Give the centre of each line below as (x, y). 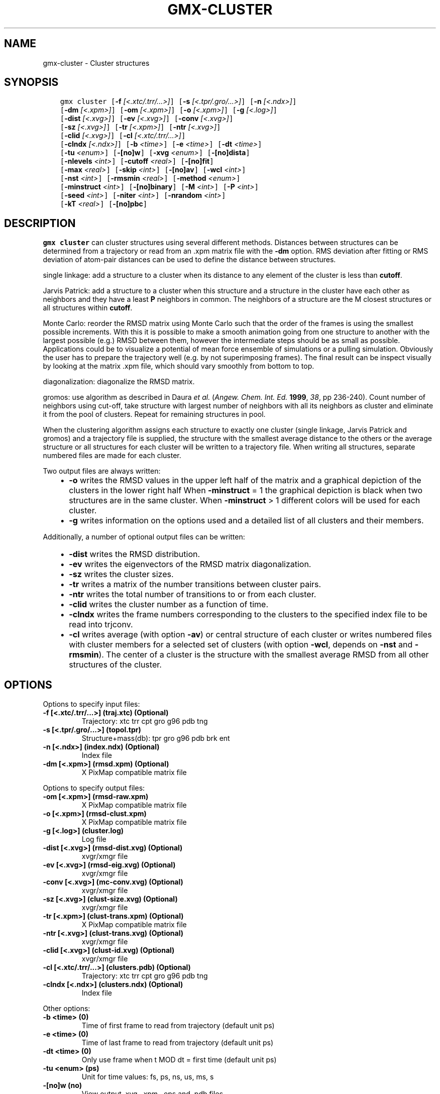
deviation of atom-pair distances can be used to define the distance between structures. (189, 260)
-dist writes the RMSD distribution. (135, 554)
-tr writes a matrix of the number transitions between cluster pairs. (195, 584)
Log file (94, 839)
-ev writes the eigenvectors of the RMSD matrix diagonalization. (190, 564)
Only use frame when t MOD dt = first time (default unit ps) (179, 1060)
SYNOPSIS (31, 82)
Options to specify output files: (94, 788)
